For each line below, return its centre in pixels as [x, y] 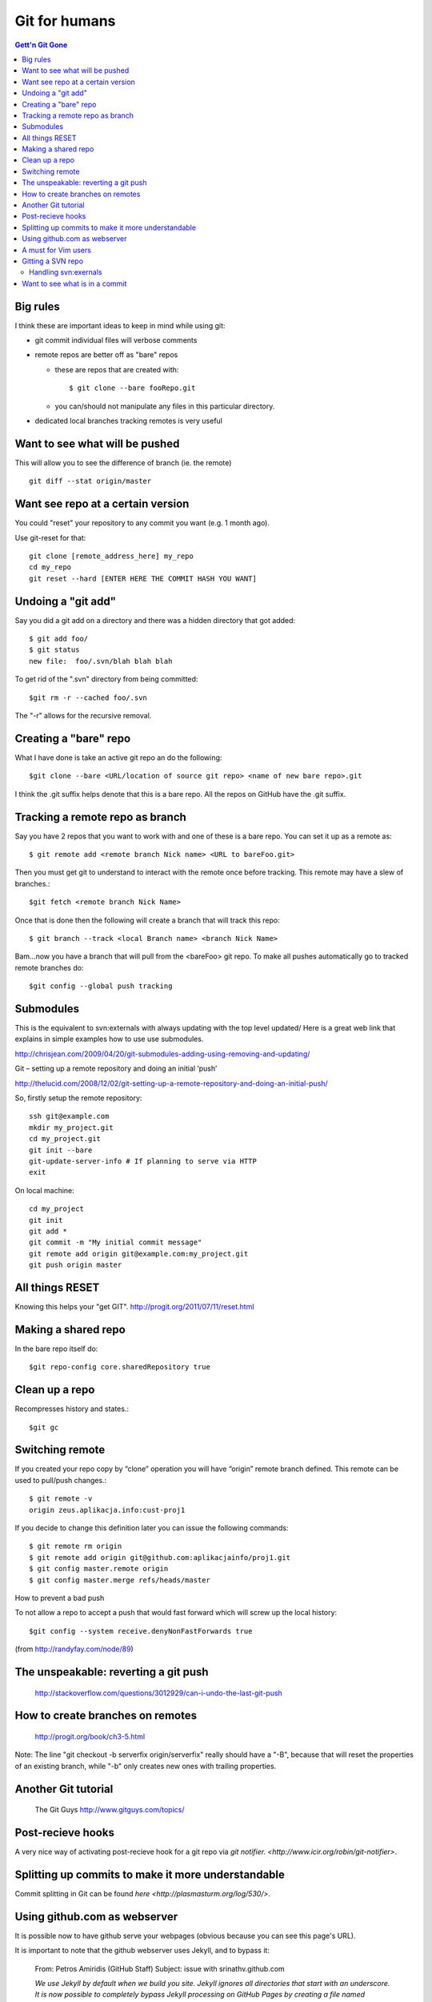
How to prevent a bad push [60, 1598]
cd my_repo [50, 567]
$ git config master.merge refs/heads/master [120, 1580]
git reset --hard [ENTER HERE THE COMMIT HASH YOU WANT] [143, 578]
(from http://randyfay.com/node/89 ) [74, 1649]
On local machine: [45, 1190]
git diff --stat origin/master [90, 481]
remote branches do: [49, 967]
